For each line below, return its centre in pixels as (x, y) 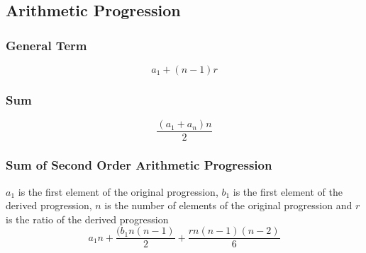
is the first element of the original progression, (118, 191)
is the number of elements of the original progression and (228, 205)
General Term (46, 45)
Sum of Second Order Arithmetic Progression (139, 165)
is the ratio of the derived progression (87, 219)
